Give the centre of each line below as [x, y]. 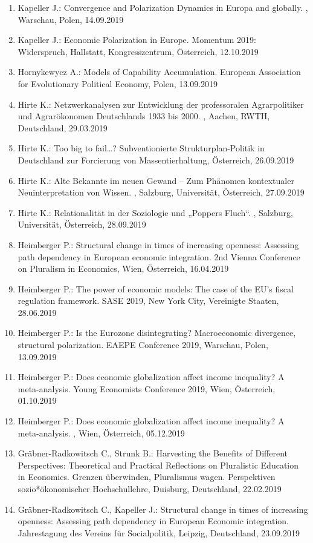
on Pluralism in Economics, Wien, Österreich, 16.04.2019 [123, 268]
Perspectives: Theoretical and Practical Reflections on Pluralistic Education [158, 465]
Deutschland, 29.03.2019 [63, 127]
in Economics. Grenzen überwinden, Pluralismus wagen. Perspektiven [147, 477]
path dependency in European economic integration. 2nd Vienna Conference [159, 256]
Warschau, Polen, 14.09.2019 [71, 19]
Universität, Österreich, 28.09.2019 [82, 224]
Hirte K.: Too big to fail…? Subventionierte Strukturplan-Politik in [141, 148]
